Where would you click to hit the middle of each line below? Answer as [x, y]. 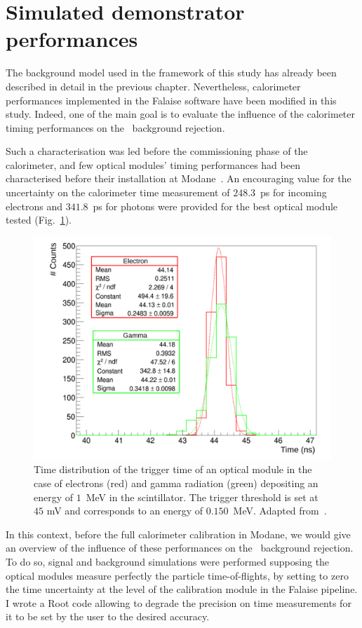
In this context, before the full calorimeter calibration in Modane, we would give [178, 534]
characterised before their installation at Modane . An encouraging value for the [179, 178]
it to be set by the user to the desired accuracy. [108, 616]
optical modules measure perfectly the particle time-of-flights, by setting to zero [177, 575]
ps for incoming [294, 192]
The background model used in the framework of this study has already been [171, 73]
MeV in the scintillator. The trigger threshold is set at [202, 497]
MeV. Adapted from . [280, 511]
